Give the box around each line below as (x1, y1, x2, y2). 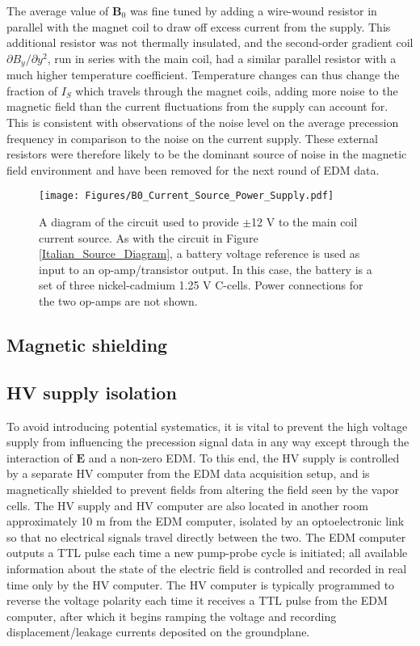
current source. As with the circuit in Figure (39, 229, 258, 246)
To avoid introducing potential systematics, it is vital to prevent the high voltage (6, 417, 408, 434)
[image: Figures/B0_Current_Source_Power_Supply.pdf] (39, 190, 334, 202)
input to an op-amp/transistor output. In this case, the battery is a (39, 260, 372, 277)
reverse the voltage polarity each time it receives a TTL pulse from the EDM (6, 592, 388, 609)
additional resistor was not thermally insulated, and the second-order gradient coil (6, 34, 414, 51)
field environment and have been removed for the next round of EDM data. (6, 161, 380, 178)
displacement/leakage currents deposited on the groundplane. (6, 623, 310, 640)
